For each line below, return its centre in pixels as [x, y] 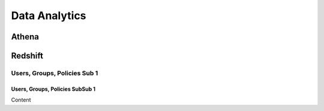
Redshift [27, 56]
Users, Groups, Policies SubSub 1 [53, 89]
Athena [25, 37]
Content [21, 100]
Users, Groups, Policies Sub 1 [55, 73]
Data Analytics [49, 16]
